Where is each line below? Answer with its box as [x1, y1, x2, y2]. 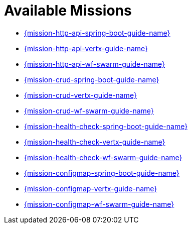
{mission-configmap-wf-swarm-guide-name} [24, 199, 174, 208]
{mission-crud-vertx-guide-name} [24, 90, 137, 99]
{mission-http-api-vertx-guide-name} [24, 44, 148, 53]
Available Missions [4, 2, 132, 19]
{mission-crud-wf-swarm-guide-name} [24, 106, 154, 115]
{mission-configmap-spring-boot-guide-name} [24, 168, 179, 177]
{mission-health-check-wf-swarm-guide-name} [24, 153, 182, 162]
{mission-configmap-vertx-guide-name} [24, 184, 157, 193]
